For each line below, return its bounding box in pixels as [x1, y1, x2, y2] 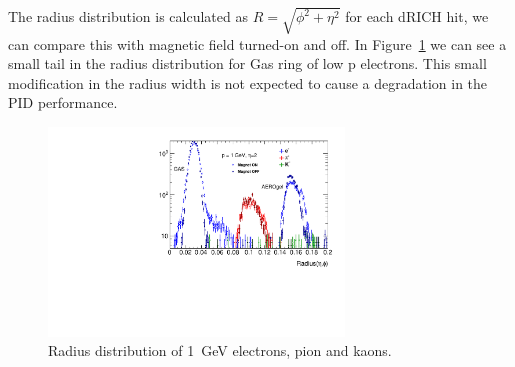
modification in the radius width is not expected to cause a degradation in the [8, 72, 488, 93]
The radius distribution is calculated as [8, 6, 248, 27]
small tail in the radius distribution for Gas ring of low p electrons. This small [8, 53, 487, 74]
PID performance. [8, 92, 118, 113]
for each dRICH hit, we [345, 6, 489, 27]
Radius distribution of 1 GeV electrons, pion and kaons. [48, 340, 392, 361]
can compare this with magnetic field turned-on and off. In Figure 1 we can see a [8, 33, 507, 54]
